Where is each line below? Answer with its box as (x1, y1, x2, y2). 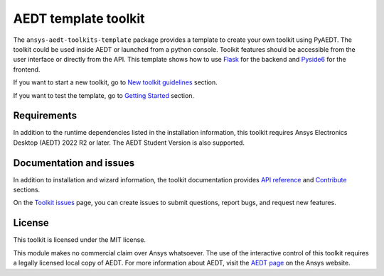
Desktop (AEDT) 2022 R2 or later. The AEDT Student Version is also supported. (13, 138, 245, 147)
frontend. (13, 65, 41, 74)
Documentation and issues (13, 157, 135, 169)
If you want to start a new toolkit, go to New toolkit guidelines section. (13, 78, 218, 87)
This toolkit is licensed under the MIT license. (13, 236, 146, 244)
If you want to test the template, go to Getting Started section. (13, 91, 195, 99)
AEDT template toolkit (13, 11, 145, 26)
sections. (13, 185, 41, 194)
